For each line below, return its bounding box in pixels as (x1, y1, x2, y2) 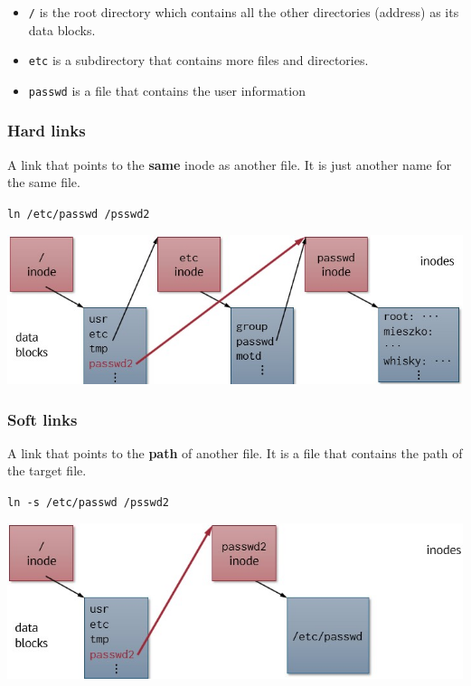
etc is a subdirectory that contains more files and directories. (28, 51, 369, 70)
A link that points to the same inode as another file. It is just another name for (7, 155, 452, 174)
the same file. (7, 173, 80, 192)
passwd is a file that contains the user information (28, 80, 306, 99)
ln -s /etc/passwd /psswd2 (7, 496, 169, 510)
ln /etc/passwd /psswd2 (7, 207, 150, 221)
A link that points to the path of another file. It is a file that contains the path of (7, 443, 463, 462)
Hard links (7, 119, 86, 142)
